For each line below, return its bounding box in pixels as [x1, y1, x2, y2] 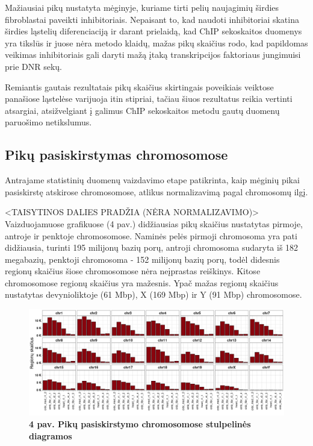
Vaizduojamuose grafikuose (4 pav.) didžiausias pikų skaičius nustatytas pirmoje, [5, 217, 303, 230]
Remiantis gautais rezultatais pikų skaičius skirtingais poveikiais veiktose [5, 80, 274, 93]
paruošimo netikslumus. [5, 116, 92, 128]
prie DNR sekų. [5, 60, 63, 72]
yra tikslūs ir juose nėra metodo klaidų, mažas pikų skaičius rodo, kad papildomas [5, 36, 308, 49]
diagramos [29, 429, 72, 442]
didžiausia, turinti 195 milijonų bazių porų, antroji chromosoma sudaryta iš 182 [5, 241, 299, 254]
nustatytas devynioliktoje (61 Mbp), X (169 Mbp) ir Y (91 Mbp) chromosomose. [5, 288, 302, 301]
